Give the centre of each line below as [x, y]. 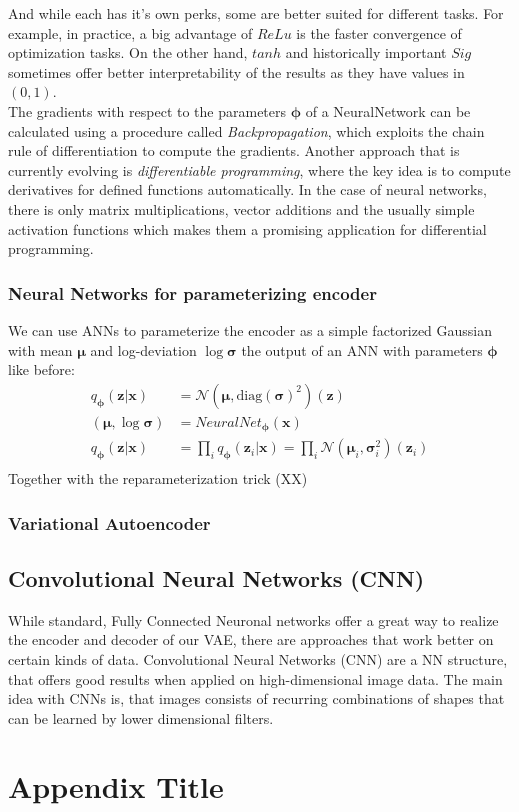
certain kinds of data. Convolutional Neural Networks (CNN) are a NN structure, [258, 658]
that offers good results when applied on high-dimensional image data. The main [255, 678]
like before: [41, 369]
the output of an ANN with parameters [362, 349]
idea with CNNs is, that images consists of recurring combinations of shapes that [256, 698]
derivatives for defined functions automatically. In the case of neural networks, [247, 189]
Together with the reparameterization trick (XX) [158, 478]
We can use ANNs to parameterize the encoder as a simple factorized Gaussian [250, 329]
